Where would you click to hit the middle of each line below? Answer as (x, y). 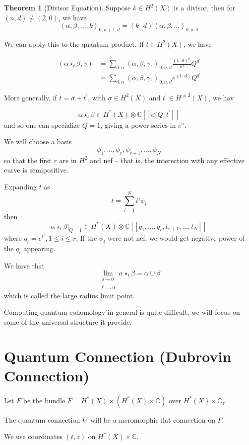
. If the (87, 238)
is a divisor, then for (205, 7)
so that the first (28, 160)
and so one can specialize (42, 125)
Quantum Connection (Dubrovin (118, 356)
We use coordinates (33, 436)
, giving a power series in (138, 125)
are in (68, 160)
